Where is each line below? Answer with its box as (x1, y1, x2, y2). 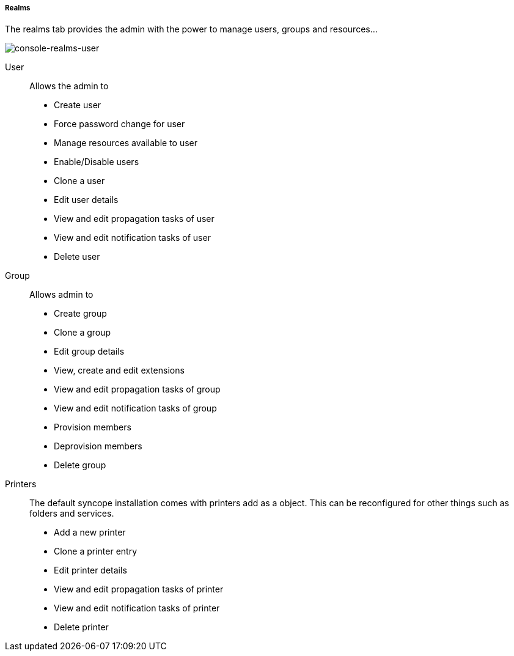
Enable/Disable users (54, 157, 139, 168)
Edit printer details (54, 565, 127, 576)
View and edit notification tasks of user (54, 232, 211, 243)
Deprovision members (54, 441, 142, 452)
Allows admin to (29, 289, 94, 300)
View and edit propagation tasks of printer (54, 584, 224, 595)
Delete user (54, 251, 100, 262)
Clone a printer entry (54, 546, 138, 557)
